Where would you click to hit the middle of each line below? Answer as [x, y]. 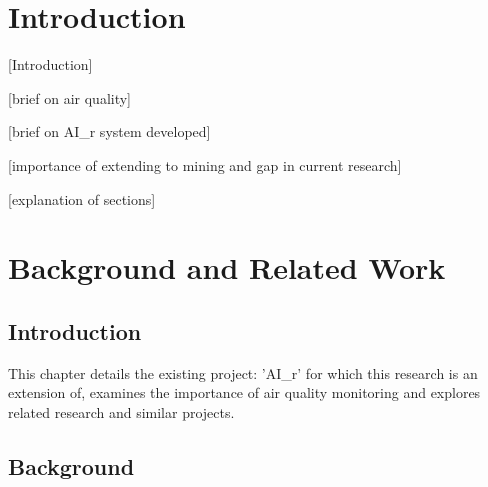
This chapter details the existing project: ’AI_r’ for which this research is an [243, 372]
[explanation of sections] [82, 198]
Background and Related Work [227, 267]
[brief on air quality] [70, 97]
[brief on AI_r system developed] [109, 131]
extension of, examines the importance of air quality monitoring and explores [244, 392]
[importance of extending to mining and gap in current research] [205, 164]
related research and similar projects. [121, 411]
